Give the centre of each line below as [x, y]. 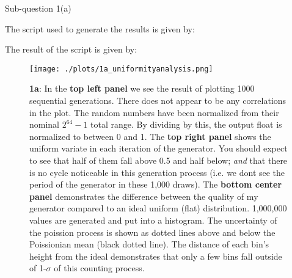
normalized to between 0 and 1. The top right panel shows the [150, 136]
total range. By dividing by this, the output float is [186, 124]
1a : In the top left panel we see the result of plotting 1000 [142, 88]
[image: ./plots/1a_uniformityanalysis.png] [121, 69]
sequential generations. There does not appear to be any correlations [158, 101]
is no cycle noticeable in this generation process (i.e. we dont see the [157, 172]
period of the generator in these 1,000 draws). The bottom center [156, 184]
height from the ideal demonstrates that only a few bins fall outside [156, 256]
